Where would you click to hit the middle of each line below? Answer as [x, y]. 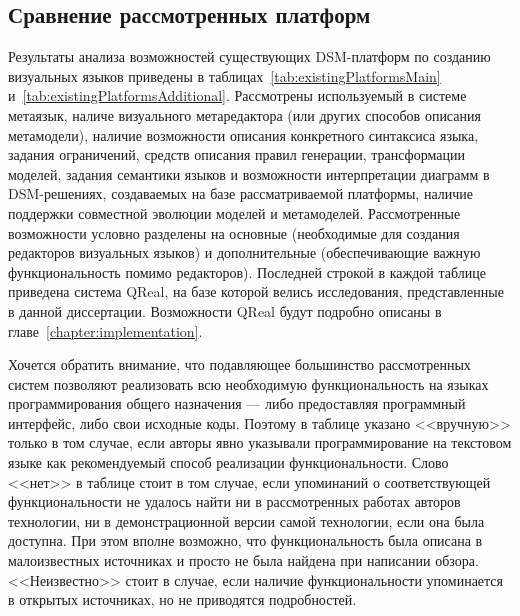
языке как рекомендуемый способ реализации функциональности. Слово [228, 462]
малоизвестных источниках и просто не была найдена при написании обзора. [243, 560]
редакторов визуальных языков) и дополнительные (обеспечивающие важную [244, 252]
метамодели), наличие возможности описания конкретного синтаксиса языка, [243, 134]
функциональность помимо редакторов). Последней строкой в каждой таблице [247, 271]
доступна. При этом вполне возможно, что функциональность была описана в [245, 540]
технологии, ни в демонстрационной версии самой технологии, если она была [246, 520]
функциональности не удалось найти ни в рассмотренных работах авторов [234, 501]
